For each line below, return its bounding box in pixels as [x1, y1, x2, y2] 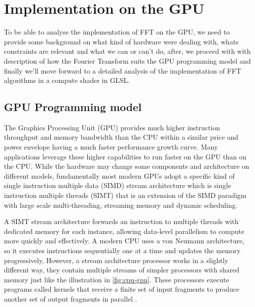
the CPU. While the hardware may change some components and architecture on [4, 161, 250, 171]
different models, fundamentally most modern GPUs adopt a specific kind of [4, 170, 235, 181]
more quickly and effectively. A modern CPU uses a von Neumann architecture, [4, 235, 245, 246]
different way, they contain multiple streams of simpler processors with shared [4, 265, 240, 275]
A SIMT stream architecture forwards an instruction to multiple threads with [4, 216, 239, 227]
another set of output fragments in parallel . [4, 293, 137, 304]
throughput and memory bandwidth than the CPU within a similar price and [4, 132, 238, 142]
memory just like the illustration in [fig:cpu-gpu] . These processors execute [4, 274, 229, 284]
